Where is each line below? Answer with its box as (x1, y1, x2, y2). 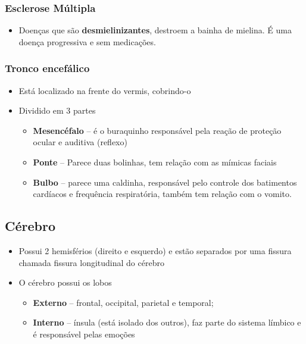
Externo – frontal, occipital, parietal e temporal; (33, 296, 214, 308)
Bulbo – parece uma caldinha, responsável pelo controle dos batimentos (33, 176, 297, 188)
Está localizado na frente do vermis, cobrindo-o (18, 84, 191, 96)
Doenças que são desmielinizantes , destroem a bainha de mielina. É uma (18, 24, 292, 36)
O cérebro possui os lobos (18, 276, 112, 289)
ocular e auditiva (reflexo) (33, 136, 127, 148)
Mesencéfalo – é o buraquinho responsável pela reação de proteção (33, 124, 282, 136)
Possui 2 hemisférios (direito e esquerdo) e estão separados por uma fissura (18, 244, 292, 257)
